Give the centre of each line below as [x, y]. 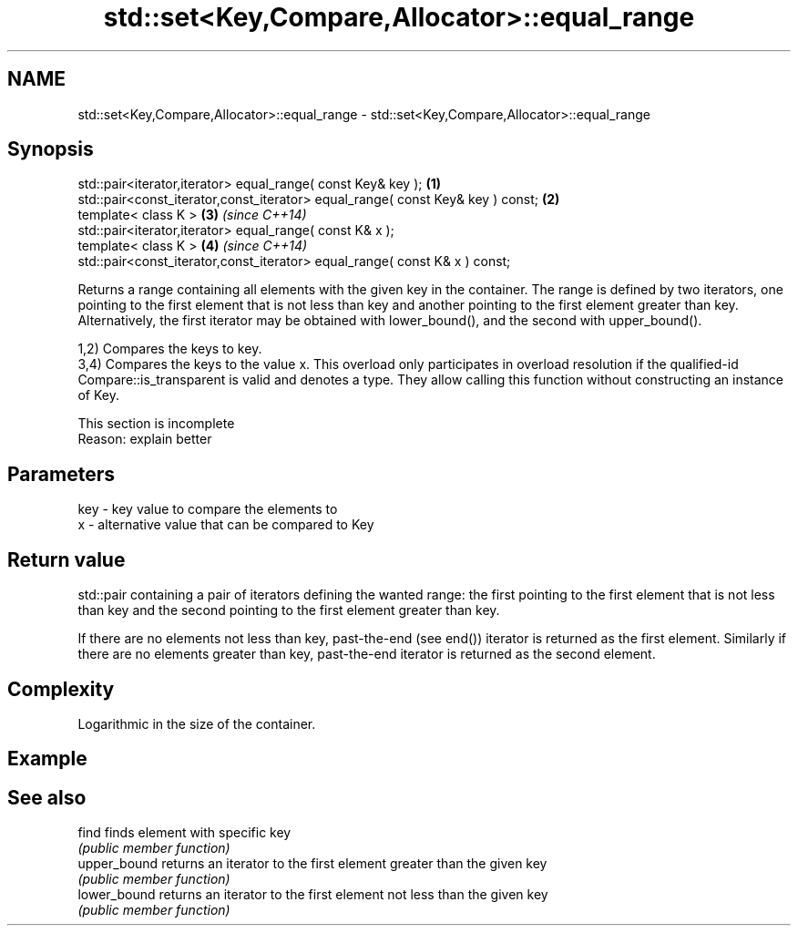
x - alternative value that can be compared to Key [226, 525]
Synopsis [51, 149]
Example [47, 759]
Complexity [61, 689]
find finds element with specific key [184, 833]
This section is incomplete [156, 424]
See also [47, 797]
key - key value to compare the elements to [208, 509]
